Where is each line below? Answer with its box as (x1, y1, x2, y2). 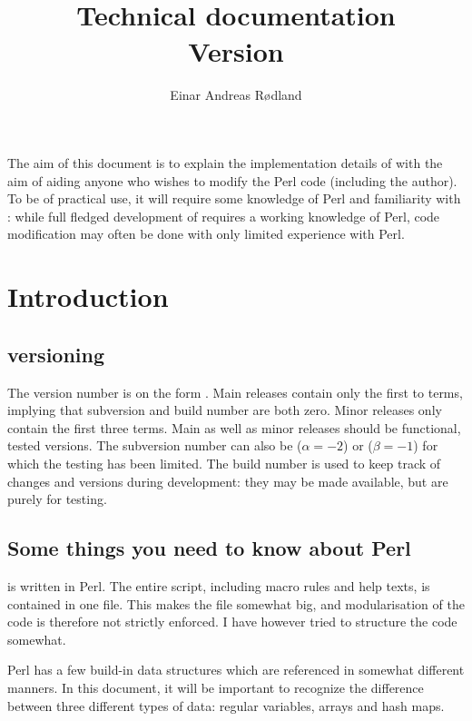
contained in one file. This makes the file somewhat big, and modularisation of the (7, 594, 465, 613)
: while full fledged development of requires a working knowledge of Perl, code (7, 206, 440, 225)
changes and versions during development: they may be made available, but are (7, 471, 448, 490)
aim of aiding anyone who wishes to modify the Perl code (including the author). (7, 171, 457, 190)
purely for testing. (7, 489, 107, 509)
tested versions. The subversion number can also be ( (7, 436, 302, 455)
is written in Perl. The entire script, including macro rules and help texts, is (7, 577, 430, 595)
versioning (7, 340, 105, 368)
